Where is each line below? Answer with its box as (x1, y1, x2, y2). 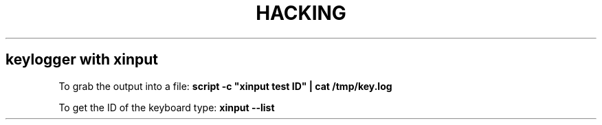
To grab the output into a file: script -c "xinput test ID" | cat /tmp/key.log (58, 80, 392, 92)
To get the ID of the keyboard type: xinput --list (58, 101, 275, 113)
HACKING (256, 1, 346, 25)
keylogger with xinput (5, 51, 158, 69)
